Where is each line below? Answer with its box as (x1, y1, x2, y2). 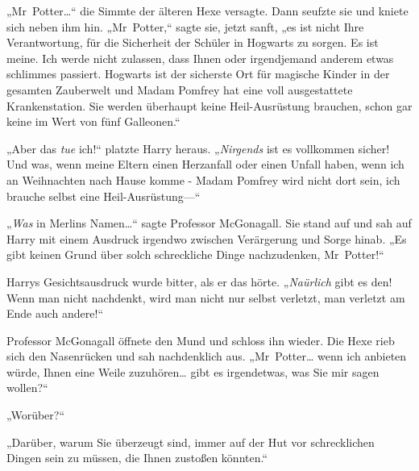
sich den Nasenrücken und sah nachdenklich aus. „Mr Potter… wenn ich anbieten (6, 348, 407, 365)
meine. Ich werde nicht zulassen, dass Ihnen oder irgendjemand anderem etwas (6, 49, 394, 66)
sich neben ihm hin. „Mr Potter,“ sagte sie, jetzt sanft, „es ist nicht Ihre (6, 18, 364, 35)
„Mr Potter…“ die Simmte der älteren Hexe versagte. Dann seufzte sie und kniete (6, 2, 409, 19)
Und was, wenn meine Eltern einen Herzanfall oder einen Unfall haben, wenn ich (6, 156, 404, 173)
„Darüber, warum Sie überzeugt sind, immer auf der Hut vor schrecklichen (6, 433, 375, 450)
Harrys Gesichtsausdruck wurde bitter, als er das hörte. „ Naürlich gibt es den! (6, 273, 392, 290)
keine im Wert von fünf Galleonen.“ (6, 113, 180, 130)
